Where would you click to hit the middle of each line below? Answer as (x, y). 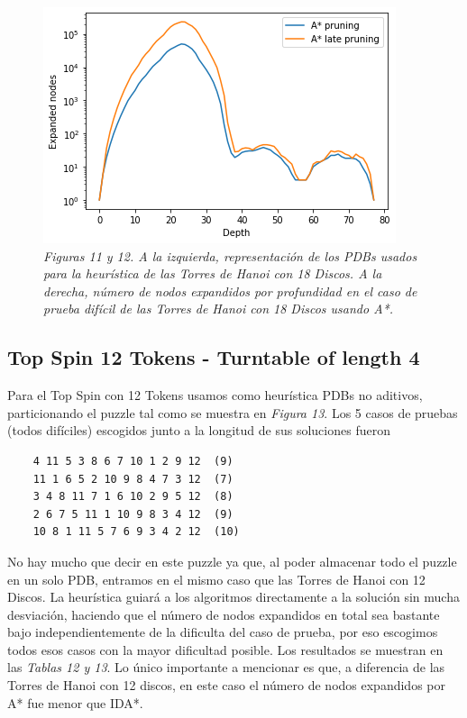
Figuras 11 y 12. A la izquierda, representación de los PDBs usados (230, 255)
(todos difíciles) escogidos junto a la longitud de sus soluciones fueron (199, 430)
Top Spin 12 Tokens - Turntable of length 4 (214, 357)
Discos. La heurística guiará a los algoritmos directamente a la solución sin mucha (233, 597)
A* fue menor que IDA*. (75, 702)
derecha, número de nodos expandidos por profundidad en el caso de (230, 291)
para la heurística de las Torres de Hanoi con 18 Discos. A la (213, 273)
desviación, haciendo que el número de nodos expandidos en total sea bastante (224, 614)
